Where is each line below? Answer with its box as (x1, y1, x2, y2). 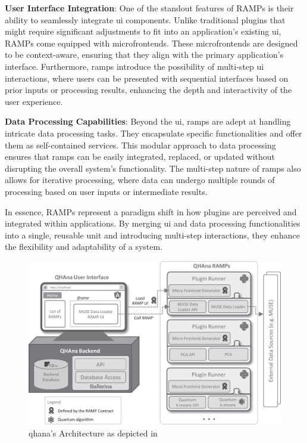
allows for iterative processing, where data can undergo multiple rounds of (5, 174, 275, 186)
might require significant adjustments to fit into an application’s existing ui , (5, 25, 281, 38)
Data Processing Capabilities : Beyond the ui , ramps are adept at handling (5, 115, 291, 128)
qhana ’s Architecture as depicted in (29, 426, 158, 439)
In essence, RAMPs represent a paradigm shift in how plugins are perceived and (5, 205, 297, 218)
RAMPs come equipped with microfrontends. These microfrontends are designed (5, 36, 298, 49)
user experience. (5, 95, 63, 107)
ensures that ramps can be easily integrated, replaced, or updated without (5, 150, 275, 163)
